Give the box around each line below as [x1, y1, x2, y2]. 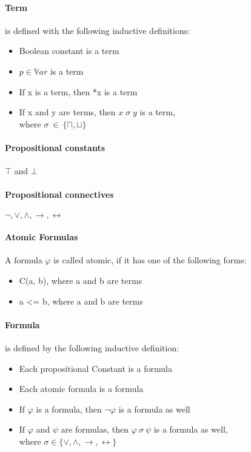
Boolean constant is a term [19, 44, 119, 57]
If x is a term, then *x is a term [19, 85, 138, 98]
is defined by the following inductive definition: [5, 341, 179, 354]
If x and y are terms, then [19, 106, 116, 118]
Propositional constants [5, 141, 105, 153]
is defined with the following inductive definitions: [5, 24, 190, 36]
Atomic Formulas [5, 231, 78, 243]
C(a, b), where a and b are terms [19, 274, 142, 286]
